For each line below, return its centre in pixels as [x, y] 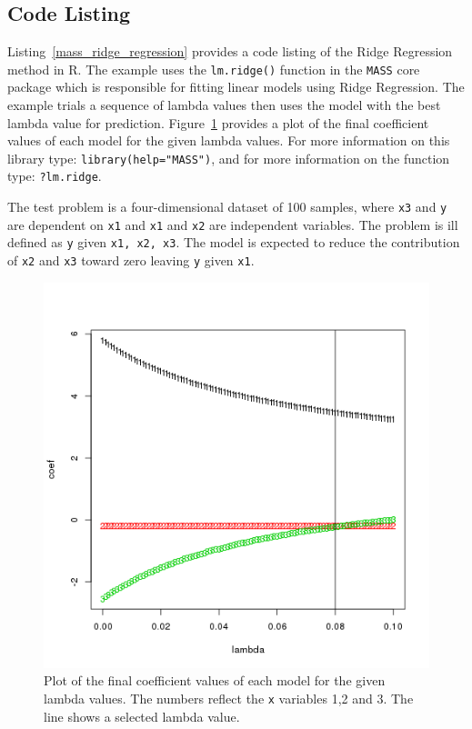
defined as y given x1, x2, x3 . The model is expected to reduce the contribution [234, 242]
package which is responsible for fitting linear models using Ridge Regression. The [236, 87]
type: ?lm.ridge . [55, 176]
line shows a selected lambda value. [142, 716]
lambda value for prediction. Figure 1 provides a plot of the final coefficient [218, 122]
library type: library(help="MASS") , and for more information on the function [229, 158]
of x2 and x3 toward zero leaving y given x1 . [131, 260]
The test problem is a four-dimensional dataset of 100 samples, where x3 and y [227, 207]
